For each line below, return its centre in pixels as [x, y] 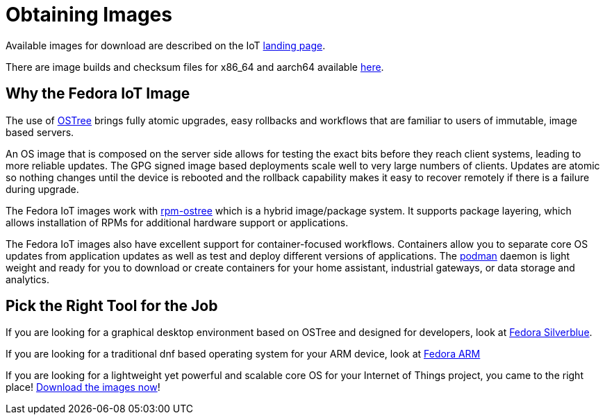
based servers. [40, 132]
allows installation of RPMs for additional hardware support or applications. [177, 222]
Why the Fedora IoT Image [98, 94]
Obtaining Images [89, 15]
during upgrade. [42, 189]
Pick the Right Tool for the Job [112, 306]
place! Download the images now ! [83, 387]
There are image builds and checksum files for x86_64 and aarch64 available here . [195, 67]
